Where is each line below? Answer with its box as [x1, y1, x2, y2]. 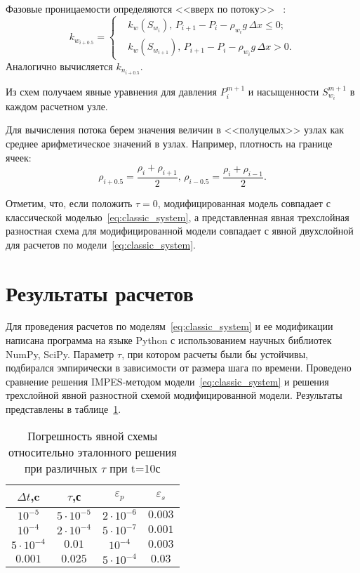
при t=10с [109, 459, 161, 476]
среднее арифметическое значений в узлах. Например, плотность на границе [6, 136, 333, 150]
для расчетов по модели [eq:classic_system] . [6, 237, 196, 251]
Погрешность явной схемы [27, 427, 158, 444]
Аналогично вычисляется [6, 58, 113, 73]
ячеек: [6, 150, 32, 164]
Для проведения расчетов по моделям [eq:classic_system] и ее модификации [6, 319, 333, 334]
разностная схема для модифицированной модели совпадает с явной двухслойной [6, 223, 354, 238]
